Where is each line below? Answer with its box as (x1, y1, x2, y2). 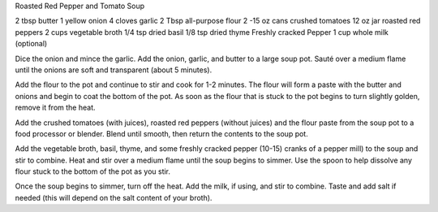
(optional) (15, 39, 48, 49)
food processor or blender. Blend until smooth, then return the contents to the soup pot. (15, 128, 308, 138)
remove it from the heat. (15, 102, 97, 113)
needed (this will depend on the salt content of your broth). (15, 193, 213, 202)
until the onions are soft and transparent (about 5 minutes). (15, 65, 213, 75)
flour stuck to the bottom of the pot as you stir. (15, 167, 170, 176)
